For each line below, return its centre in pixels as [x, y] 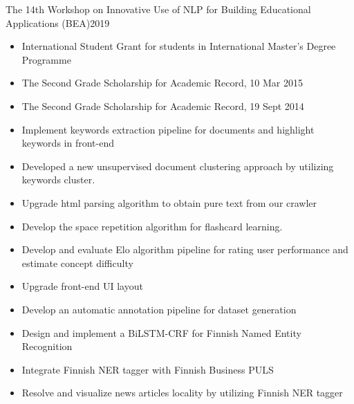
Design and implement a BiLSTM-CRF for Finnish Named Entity [161, 332]
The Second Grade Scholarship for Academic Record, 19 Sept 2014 [163, 105]
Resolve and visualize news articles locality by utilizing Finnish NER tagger [182, 393]
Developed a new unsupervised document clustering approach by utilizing [178, 166]
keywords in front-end [68, 143]
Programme [46, 59]
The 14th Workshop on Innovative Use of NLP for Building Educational [158, 9]
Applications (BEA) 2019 [58, 22]
